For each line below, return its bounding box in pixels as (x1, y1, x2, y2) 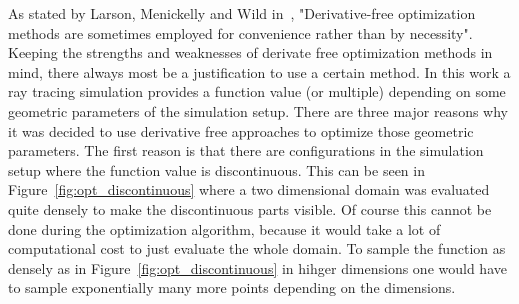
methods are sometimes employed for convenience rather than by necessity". (8, 22, 473, 43)
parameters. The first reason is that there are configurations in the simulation (8, 140, 484, 161)
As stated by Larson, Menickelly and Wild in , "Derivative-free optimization (8, 3, 476, 23)
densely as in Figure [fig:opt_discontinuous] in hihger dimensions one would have (8, 257, 507, 278)
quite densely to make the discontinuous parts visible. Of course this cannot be (8, 198, 492, 219)
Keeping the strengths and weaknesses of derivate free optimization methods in (8, 42, 493, 63)
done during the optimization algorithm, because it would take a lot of (8, 218, 441, 239)
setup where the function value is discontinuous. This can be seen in (8, 159, 425, 180)
